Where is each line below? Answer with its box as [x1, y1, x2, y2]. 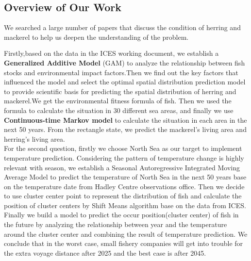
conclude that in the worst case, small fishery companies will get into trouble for [4, 238, 243, 248]
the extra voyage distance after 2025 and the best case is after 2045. [4, 247, 206, 258]
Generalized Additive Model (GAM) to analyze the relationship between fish [4, 57, 245, 67]
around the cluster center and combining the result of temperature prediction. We [4, 228, 248, 239]
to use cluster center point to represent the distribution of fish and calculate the [4, 191, 242, 201]
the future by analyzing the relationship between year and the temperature [4, 219, 227, 229]
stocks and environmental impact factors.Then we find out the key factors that [4, 67, 238, 77]
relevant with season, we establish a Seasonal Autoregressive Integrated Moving [4, 162, 240, 172]
